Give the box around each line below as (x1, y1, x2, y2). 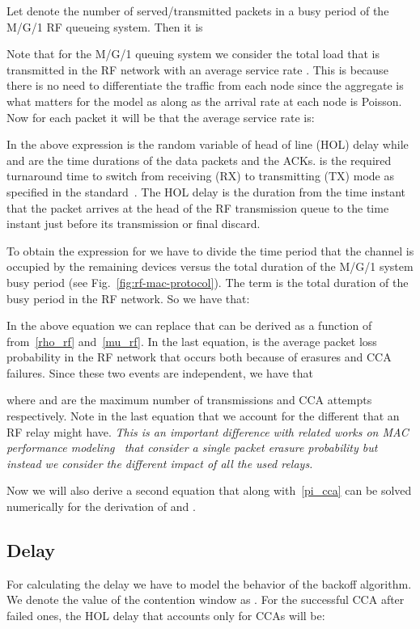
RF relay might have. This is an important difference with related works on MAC (6, 423, 409, 440)
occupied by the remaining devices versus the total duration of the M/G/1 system (6, 258, 414, 275)
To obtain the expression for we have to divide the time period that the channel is (6, 242, 414, 259)
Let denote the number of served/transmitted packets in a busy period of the (6, 2, 389, 19)
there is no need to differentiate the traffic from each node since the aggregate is (6, 77, 404, 94)
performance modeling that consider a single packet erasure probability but (6, 439, 378, 456)
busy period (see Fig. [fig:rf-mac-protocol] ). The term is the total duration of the (6, 273, 409, 290)
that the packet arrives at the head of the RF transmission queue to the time (6, 199, 389, 216)
